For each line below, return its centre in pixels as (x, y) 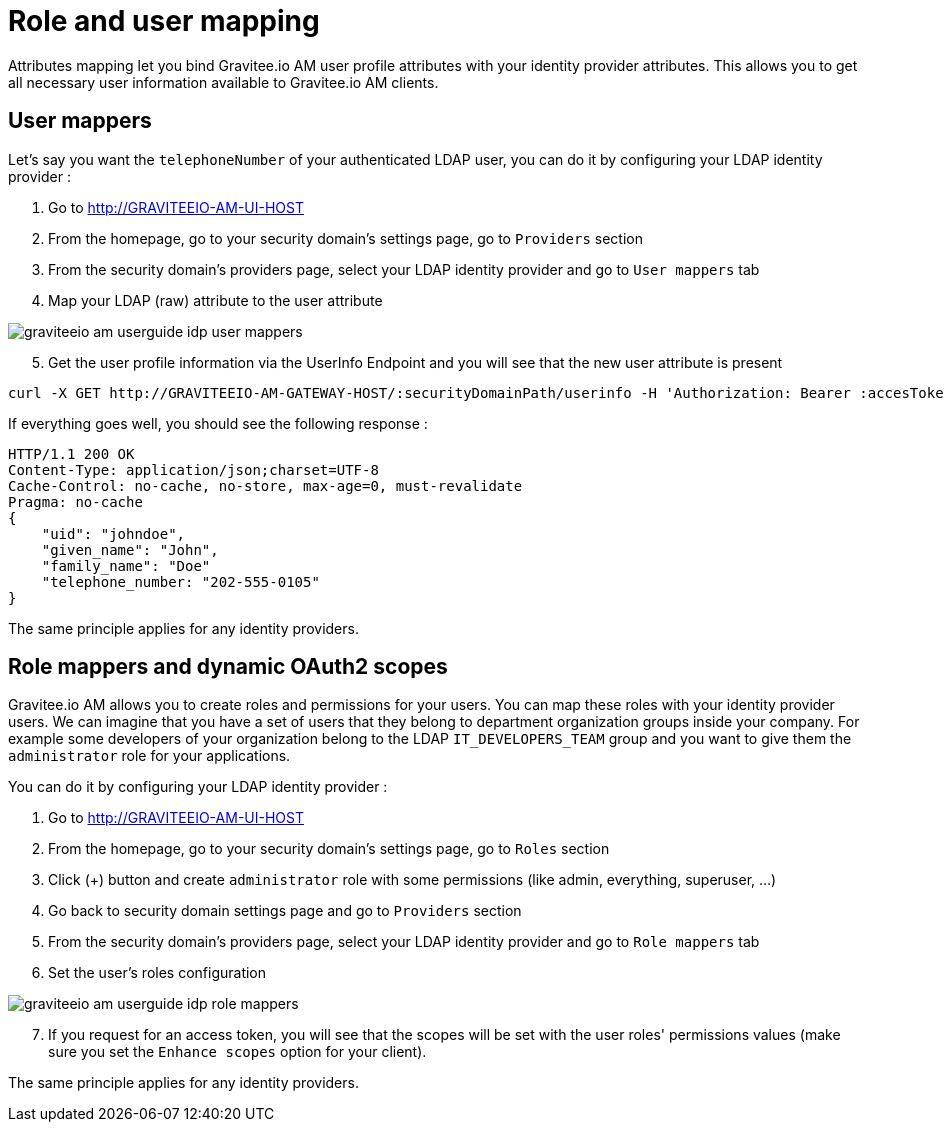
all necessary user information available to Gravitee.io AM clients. (223, 82)
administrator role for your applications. (149, 756)
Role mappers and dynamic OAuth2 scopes (228, 667)
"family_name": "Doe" (126, 565)
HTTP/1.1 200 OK (71, 453)
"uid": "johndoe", (113, 533)
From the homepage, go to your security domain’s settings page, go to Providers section (345, 238)
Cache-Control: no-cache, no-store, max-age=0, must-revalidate (265, 485)
